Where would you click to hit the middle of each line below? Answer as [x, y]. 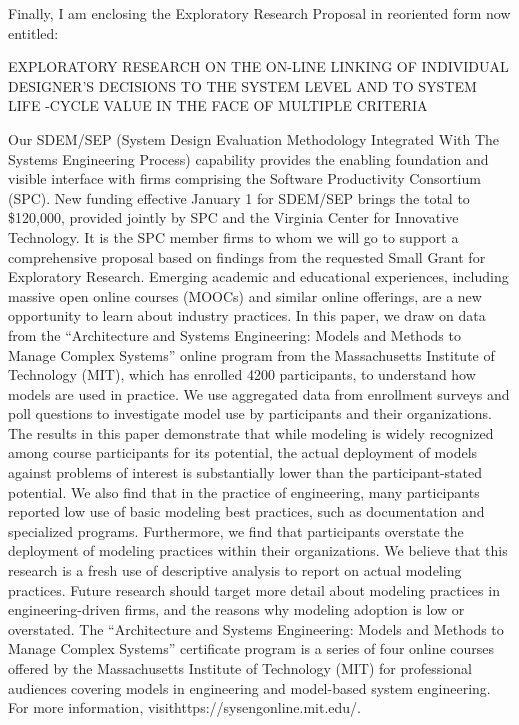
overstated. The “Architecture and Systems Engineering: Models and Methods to [256, 628]
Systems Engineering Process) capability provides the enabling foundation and [248, 158]
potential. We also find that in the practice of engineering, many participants [244, 491]
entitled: [33, 32]
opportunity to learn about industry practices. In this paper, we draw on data [247, 315]
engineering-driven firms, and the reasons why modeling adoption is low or [236, 609]
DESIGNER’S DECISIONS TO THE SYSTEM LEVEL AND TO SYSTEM [242, 85]
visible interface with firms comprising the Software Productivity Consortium [244, 178]
